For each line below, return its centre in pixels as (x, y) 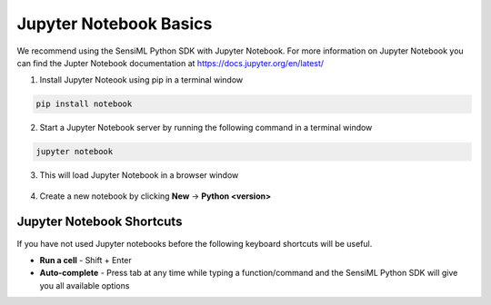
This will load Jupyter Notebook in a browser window (139, 175)
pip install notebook (84, 104)
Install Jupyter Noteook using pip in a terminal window (141, 80)
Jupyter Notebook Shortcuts (100, 222)
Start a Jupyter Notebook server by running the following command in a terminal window (206, 128)
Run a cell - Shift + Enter (85, 260)
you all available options (85, 285)
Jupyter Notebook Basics (115, 24)
